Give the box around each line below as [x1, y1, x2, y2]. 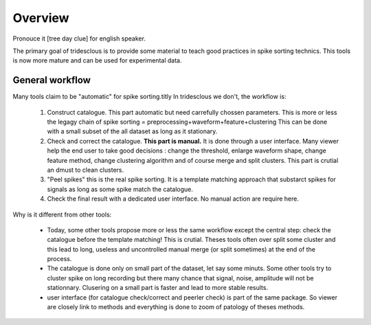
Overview [12, 10, 69, 25]
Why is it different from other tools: [12, 210, 112, 218]
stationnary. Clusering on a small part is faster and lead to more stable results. [47, 284, 268, 292]
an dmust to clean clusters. [47, 166, 124, 174]
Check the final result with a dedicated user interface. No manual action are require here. [47, 194, 299, 203]
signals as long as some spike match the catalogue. [47, 185, 194, 193]
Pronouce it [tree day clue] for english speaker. [12, 34, 146, 43]
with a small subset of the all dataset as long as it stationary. [47, 127, 218, 135]
